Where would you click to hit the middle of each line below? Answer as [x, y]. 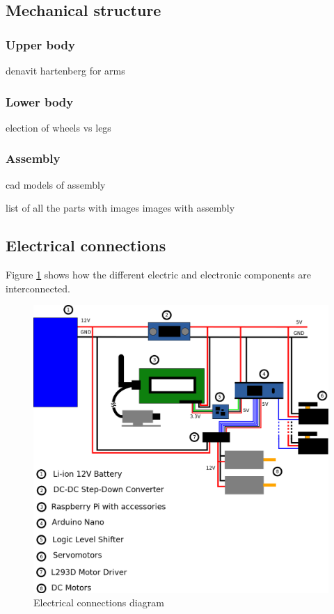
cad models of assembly [56, 184]
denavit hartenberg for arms [65, 70]
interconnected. [38, 288]
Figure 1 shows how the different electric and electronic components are [158, 275]
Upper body [40, 44]
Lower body [40, 101]
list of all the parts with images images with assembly [120, 208]
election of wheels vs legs [58, 127]
